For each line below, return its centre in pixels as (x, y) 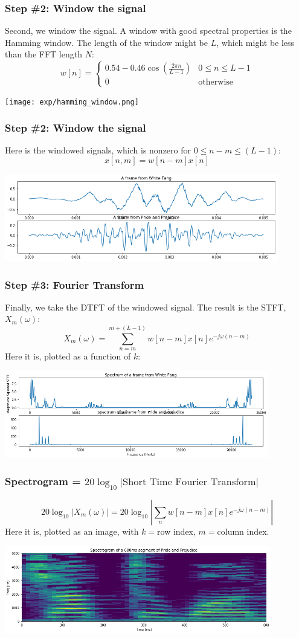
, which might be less (256, 42)
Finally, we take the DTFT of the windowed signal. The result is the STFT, (146, 307)
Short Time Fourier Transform (189, 482)
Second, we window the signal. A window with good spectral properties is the (148, 31)
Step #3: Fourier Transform (75, 284)
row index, (176, 531)
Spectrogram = (43, 481)
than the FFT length (43, 54)
